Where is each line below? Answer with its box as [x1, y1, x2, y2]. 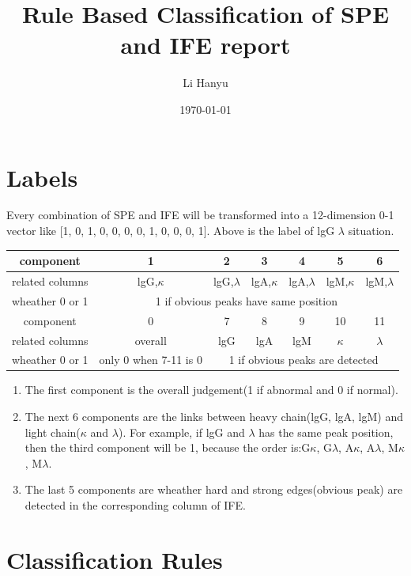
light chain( [25, 423, 81, 440]
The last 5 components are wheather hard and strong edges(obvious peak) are [25, 481, 403, 498]
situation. [348, 222, 394, 239]
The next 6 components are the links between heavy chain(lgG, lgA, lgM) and [25, 408, 404, 425]
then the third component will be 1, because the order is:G [25, 439, 311, 456]
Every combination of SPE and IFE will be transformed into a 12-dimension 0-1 [6, 207, 394, 223]
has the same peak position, [258, 423, 394, 440]
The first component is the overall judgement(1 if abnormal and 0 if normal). [25, 381, 398, 398]
